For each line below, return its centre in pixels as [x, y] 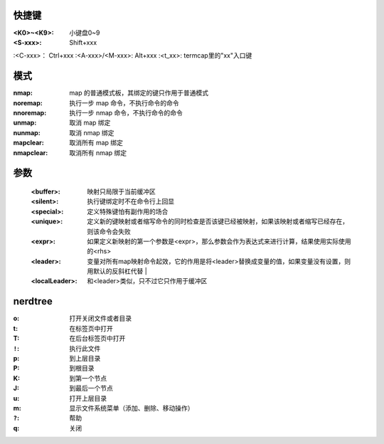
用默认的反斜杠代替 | [117, 271]
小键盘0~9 [85, 33]
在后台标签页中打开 [97, 339]
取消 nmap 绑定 [92, 132]
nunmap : [27, 132]
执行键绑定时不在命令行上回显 [130, 201]
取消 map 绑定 [90, 123]
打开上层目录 [88, 398]
